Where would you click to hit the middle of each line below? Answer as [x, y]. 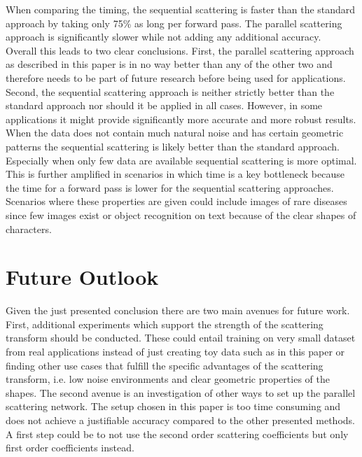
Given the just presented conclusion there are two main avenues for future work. [178, 310]
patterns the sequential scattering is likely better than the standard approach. [173, 146]
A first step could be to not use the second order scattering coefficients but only [177, 434]
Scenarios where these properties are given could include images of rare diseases [176, 201]
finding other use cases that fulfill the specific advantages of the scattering [165, 365]
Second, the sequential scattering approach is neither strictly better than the [170, 91]
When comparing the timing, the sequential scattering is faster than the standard [181, 9]
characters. [29, 229]
